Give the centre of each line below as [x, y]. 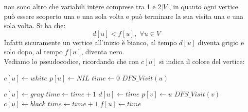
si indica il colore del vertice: [202, 61]
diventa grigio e [221, 42]
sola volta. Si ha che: [35, 25]
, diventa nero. [103, 52]
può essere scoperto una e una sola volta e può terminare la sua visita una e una [124, 16]
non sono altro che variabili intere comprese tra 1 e [80, 6]
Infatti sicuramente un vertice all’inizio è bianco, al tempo [90, 42]
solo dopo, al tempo [33, 52]
